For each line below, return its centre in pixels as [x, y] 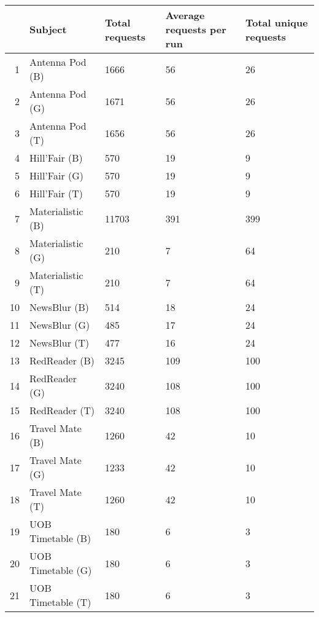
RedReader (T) [62, 410]
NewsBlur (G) [60, 325]
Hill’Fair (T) [56, 193]
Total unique [277, 22]
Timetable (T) [60, 602]
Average [185, 15]
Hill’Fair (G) [56, 175]
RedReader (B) [62, 360]
